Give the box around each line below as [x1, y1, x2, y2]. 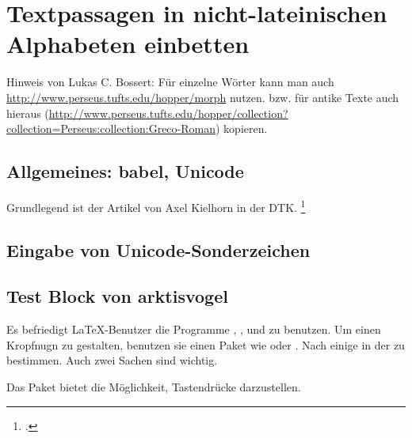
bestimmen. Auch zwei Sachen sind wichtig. [6, 352, 218, 368]
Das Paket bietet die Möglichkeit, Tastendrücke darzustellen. [6, 378, 301, 395]
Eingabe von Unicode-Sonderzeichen [6, 237, 311, 262]
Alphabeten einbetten [6, 28, 250, 60]
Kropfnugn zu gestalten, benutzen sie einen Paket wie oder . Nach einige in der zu [6, 336, 405, 353]
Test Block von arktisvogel [6, 284, 228, 308]
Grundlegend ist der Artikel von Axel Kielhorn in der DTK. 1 [6, 196, 306, 215]
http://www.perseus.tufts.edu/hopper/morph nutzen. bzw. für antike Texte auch [6, 89, 399, 105]
